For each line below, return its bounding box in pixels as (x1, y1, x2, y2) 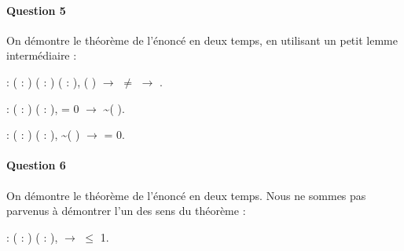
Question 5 (6, 2, 66, 18)
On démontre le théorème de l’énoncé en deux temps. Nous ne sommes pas (6, 187, 366, 203)
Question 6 (6, 157, 66, 173)
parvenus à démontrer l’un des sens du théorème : (6, 202, 246, 219)
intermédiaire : (6, 47, 77, 64)
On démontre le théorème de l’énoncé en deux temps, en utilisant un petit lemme (6, 31, 398, 48)
